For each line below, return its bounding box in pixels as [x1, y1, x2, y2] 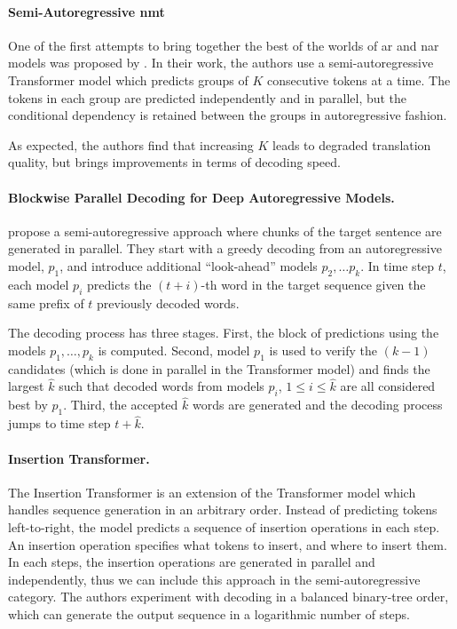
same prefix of [8, 293, 84, 312]
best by [8, 395, 48, 414]
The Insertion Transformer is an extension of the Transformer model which [8, 482, 416, 501]
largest [8, 377, 44, 395]
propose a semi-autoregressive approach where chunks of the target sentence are [8, 221, 442, 240]
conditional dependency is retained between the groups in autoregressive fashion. [8, 106, 447, 124]
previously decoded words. [97, 293, 240, 312]
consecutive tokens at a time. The [266, 70, 451, 89]
